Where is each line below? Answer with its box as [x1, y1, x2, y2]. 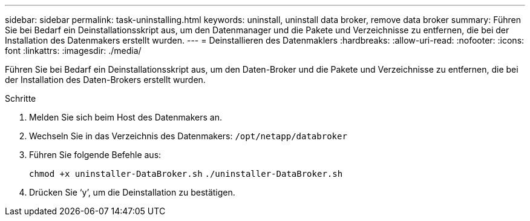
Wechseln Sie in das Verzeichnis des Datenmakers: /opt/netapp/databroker [29, 131, 347, 141]
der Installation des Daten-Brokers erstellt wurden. [5, 74, 206, 85]
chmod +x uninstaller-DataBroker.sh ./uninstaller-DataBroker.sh [29, 169, 343, 179]
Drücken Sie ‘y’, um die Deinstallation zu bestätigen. [29, 187, 235, 197]
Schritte [5, 93, 36, 104]
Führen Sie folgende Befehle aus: [29, 150, 162, 160]
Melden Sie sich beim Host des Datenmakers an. [29, 112, 222, 122]
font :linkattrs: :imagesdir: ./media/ [5, 45, 142, 56]
